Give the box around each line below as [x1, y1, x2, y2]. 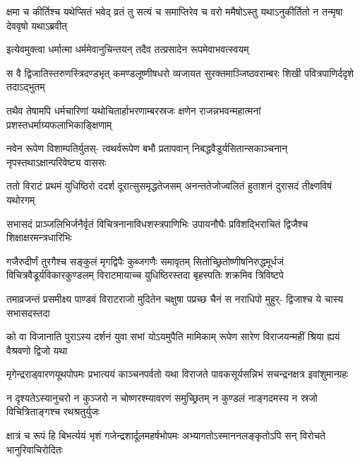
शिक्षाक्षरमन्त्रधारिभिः [6, 230, 72, 245]
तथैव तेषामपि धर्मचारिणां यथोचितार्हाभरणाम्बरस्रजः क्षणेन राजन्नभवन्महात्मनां [6, 103, 261, 117]
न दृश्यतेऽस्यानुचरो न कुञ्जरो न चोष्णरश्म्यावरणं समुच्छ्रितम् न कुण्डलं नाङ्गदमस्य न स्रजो [6, 390, 318, 405]
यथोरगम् [6, 192, 35, 207]
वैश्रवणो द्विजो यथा [6, 342, 68, 357]
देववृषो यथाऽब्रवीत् [6, 18, 67, 33]
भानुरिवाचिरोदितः [6, 441, 63, 456]
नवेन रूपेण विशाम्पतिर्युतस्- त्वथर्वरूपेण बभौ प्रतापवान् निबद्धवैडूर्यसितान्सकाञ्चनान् [6, 141, 288, 156]
